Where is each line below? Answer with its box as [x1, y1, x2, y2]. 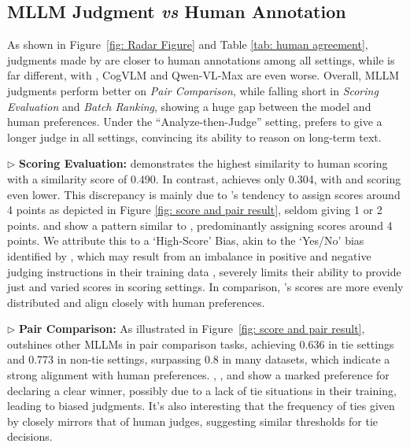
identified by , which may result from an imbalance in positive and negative [7, 247, 371, 264]
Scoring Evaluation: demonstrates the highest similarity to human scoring [19, 155, 388, 172]
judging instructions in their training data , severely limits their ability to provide [7, 263, 401, 279]
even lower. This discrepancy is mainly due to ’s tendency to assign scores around [7, 186, 401, 202]
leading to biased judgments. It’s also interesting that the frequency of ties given [7, 397, 395, 414]
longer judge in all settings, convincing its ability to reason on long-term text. [7, 128, 382, 145]
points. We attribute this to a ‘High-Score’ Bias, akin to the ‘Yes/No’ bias [7, 232, 364, 249]
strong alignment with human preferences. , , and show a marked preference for [7, 367, 390, 383]
